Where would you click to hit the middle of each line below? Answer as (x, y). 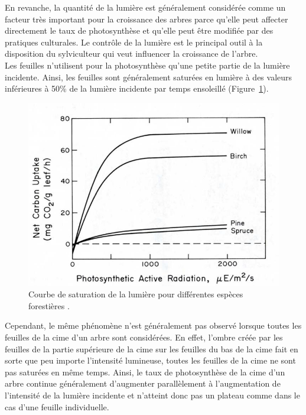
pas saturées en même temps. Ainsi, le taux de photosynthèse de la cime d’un (145, 372)
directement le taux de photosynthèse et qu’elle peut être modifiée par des (139, 30)
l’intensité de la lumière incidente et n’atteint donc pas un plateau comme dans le (152, 395)
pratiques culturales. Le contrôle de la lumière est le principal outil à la (134, 42)
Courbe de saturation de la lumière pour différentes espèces (136, 294)
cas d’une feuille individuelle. (57, 406)
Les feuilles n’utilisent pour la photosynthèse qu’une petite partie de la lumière (147, 65)
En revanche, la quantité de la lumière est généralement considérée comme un (145, 7)
